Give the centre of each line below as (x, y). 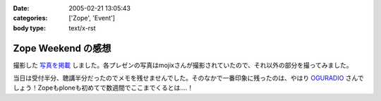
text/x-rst (82, 28)
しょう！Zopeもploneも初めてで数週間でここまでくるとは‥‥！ (103, 88)
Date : (21, 8)
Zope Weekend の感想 (62, 48)
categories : (30, 18)
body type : (29, 28)
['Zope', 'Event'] (92, 18)
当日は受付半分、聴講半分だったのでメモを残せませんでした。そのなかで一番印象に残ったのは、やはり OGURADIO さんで (188, 78)
